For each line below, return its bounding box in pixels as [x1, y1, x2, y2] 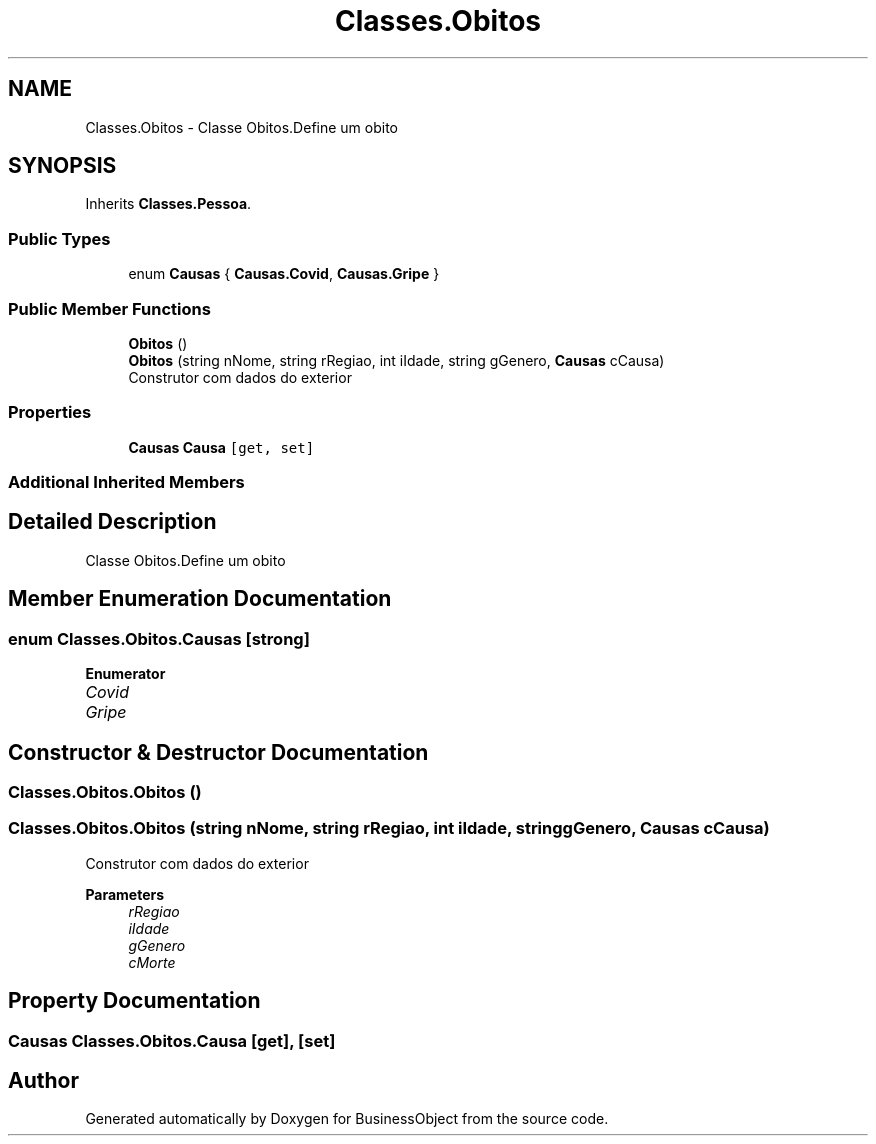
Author [8, 1067, 79, 1093]
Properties [8, 402, 92, 423]
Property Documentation [8, 988, 261, 1014]
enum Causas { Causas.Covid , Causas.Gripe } [128, 265, 440, 283]
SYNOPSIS [8, 153, 117, 179]
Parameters [85, 885, 165, 903]
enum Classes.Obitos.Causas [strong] [8, 628, 310, 649]
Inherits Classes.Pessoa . [85, 195, 252, 213]
